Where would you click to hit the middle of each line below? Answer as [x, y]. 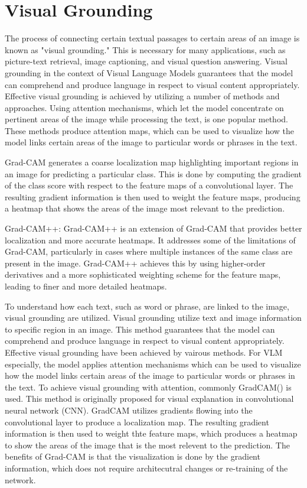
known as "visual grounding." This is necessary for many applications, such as [145, 49]
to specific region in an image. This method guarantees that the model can [140, 329]
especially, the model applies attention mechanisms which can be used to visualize [153, 364]
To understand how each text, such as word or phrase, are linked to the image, [147, 306]
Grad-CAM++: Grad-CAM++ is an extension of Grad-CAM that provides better [153, 228]
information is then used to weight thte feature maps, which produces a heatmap [151, 433]
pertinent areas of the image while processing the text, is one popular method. [146, 119]
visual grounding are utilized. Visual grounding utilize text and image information [153, 318]
